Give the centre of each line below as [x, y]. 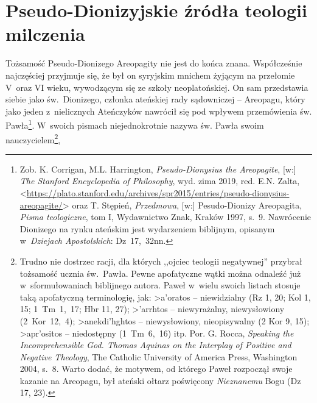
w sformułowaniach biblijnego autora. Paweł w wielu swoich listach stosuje [160, 285]
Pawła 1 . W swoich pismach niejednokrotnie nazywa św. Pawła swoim [135, 124]
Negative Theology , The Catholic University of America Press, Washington [158, 356]
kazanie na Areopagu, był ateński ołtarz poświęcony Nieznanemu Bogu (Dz [160, 380]
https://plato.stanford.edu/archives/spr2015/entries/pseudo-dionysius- [158, 192]
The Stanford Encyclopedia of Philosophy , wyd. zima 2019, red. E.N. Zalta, [160, 181]
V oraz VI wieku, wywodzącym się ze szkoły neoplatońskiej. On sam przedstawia [157, 87]
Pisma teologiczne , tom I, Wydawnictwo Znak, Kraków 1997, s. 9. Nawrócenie [165, 217]
